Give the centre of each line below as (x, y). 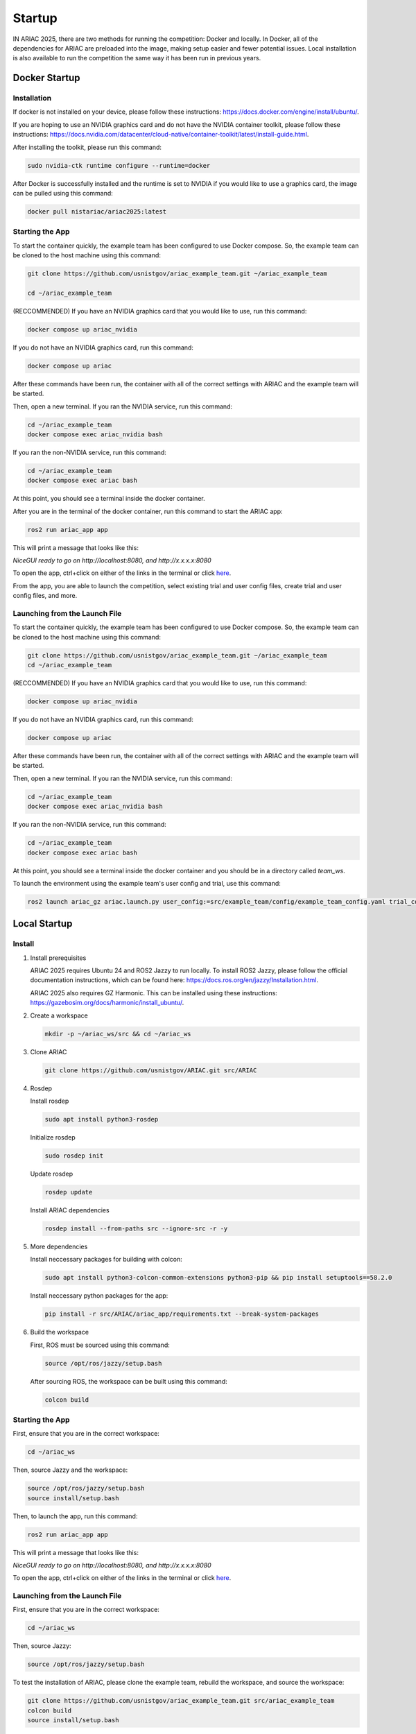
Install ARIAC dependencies (70, 1210)
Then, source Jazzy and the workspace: (70, 1470)
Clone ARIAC (49, 1051)
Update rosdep (52, 1174)
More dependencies (59, 1246)
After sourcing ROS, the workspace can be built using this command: (129, 1381)
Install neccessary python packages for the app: (99, 1296)
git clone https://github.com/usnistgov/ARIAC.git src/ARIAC (151, 1070)
